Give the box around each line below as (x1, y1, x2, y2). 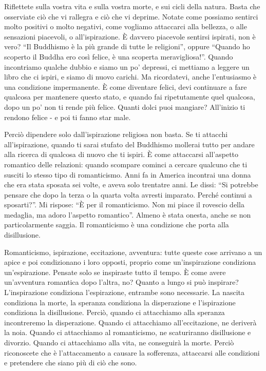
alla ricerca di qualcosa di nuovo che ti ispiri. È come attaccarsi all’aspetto (4, 149, 239, 160)
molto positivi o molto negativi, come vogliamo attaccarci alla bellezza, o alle (4, 21, 247, 32)
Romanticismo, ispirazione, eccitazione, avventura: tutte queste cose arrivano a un (4, 246, 262, 257)
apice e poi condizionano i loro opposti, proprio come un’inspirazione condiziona (4, 257, 256, 267)
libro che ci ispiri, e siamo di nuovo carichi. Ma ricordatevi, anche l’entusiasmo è (4, 71, 257, 82)
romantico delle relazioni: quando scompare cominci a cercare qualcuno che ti (4, 159, 248, 169)
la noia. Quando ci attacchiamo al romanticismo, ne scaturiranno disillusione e (4, 327, 251, 338)
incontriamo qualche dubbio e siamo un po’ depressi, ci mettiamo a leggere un (4, 61, 250, 72)
